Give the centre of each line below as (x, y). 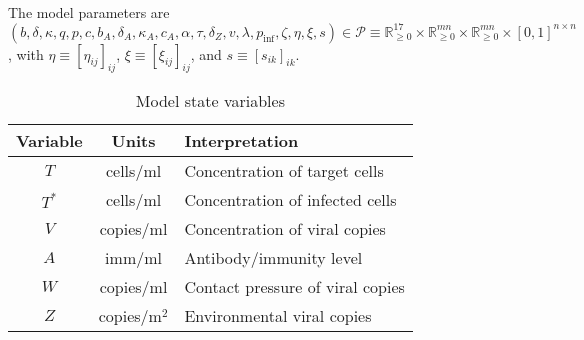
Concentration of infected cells (290, 200)
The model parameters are (89, 12)
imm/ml (133, 258)
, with (26, 53)
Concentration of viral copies (285, 229)
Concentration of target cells (284, 171)
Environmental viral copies (278, 316)
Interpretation (241, 141)
